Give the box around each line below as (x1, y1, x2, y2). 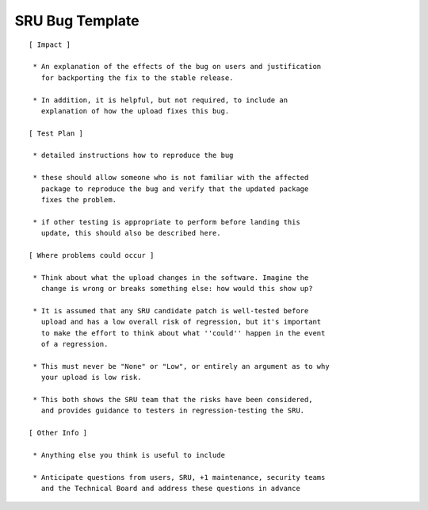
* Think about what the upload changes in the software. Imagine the (32, 273, 309, 282)
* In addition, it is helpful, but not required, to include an (32, 95, 289, 105)
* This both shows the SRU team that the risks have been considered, (32, 395, 313, 405)
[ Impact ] (29, 40, 71, 49)
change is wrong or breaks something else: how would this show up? (40, 284, 313, 293)
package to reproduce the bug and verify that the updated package (40, 184, 309, 194)
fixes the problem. (40, 195, 117, 205)
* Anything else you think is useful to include (32, 451, 226, 459)
